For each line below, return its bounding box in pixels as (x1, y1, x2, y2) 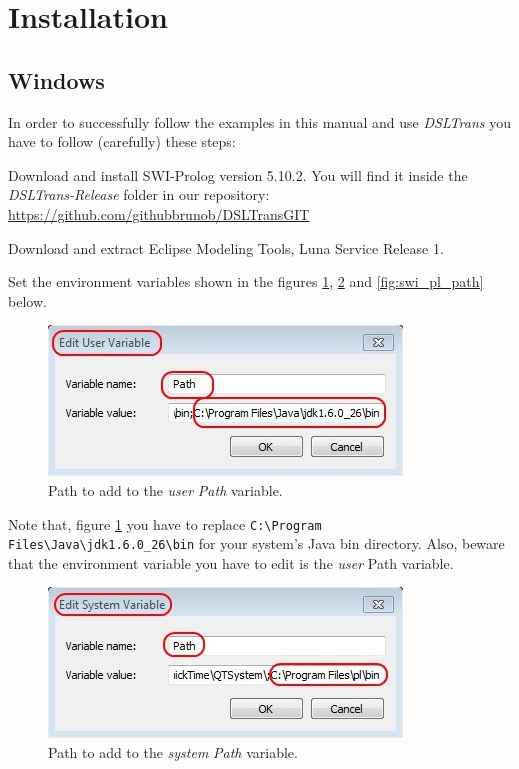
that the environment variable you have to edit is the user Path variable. (8, 552, 454, 573)
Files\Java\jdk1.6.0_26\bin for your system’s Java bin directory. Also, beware (8, 533, 505, 554)
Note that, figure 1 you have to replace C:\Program (8, 513, 322, 534)
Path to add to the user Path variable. (48, 479, 283, 500)
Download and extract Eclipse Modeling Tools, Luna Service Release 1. (8, 237, 444, 258)
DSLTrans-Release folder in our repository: (8, 184, 270, 205)
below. (8, 290, 47, 311)
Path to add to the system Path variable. (48, 742, 298, 763)
